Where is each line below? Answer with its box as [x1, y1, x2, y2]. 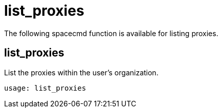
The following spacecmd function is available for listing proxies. [4, 29, 218, 38]
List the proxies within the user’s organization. [4, 68, 159, 77]
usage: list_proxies [4, 83, 86, 92]
